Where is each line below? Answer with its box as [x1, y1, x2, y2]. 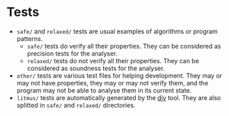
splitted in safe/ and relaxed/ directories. [16, 101, 136, 109]
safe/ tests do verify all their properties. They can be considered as [26, 42, 221, 50]
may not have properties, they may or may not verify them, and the [16, 78, 209, 87]
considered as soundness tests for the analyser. [26, 64, 165, 72]
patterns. [16, 34, 43, 42]
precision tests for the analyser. [26, 49, 118, 58]
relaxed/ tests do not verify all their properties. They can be [26, 56, 200, 65]
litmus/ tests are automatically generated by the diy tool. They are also [16, 93, 221, 101]
